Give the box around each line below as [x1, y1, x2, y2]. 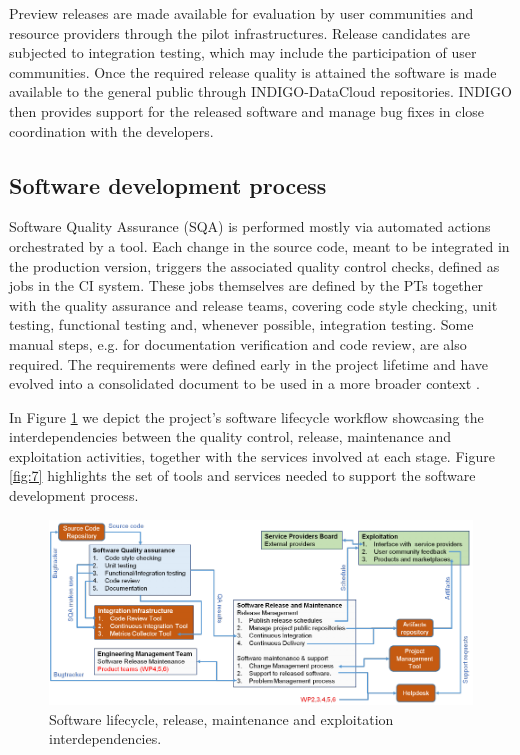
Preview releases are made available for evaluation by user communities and [9, 3, 474, 23]
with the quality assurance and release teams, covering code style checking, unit [9, 294, 498, 315]
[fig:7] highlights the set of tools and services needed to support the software [9, 465, 476, 486]
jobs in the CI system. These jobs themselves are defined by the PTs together [9, 275, 484, 296]
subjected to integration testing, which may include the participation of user [9, 42, 477, 63]
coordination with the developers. [9, 120, 214, 141]
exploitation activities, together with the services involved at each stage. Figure [9, 445, 495, 466]
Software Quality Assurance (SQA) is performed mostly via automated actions [9, 216, 491, 237]
